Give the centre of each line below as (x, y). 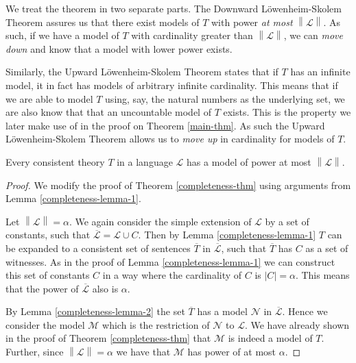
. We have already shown (297, 324)
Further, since (35, 352)
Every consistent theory (55, 161)
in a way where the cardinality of (172, 275)
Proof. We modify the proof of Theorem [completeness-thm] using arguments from (178, 185)
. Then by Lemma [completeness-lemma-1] (227, 235)
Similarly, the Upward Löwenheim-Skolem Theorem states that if (142, 72)
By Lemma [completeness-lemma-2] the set (95, 311)
